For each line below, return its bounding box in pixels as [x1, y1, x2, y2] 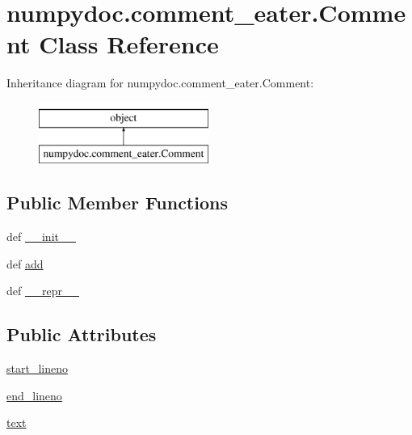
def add [6, 255, 44, 272]
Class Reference [39, 27, 219, 61]
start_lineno [6, 360, 68, 377]
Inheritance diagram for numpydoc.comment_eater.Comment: [6, 74, 314, 91]
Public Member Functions [6, 190, 228, 215]
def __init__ [6, 228, 76, 245]
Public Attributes [6, 322, 157, 347]
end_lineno [6, 386, 62, 403]
